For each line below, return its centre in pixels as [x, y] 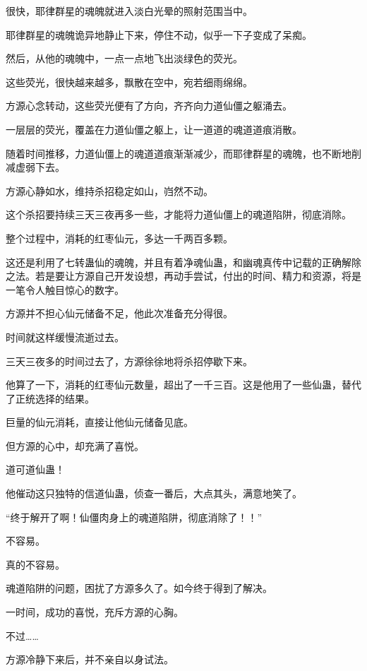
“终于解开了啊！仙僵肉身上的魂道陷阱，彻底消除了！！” [134, 517]
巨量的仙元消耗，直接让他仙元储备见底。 [100, 422]
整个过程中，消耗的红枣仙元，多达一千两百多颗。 [119, 238]
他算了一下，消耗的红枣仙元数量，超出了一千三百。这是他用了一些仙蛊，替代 [183, 385]
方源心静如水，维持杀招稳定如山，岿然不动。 [109, 190]
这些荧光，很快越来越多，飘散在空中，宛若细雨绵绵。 [129, 82]
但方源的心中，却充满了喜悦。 [75, 445]
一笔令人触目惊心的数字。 [65, 289]
